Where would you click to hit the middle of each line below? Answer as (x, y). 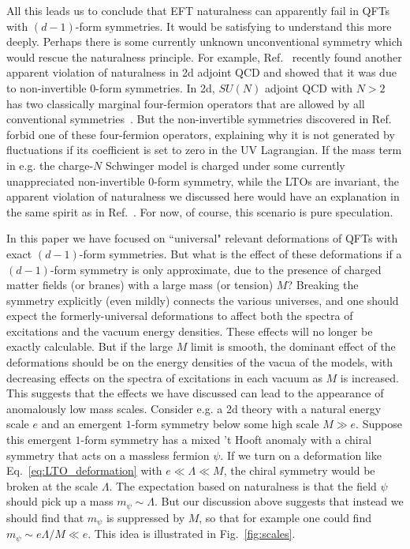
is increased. (369, 377)
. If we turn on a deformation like (301, 455)
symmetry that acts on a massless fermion (108, 455)
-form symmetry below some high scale (225, 424)
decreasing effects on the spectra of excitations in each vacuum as (164, 377)
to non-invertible (47, 87)
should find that (45, 517)
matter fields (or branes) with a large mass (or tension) (140, 285)
